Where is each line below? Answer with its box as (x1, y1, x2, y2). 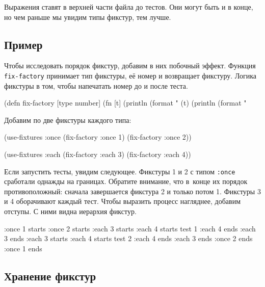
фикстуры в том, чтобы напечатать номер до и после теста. (4, 80, 188, 91)
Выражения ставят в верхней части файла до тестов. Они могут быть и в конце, (4, 2, 253, 12)
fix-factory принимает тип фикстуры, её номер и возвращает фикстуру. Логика (4, 70, 257, 81)
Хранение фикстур (4, 268, 96, 283)
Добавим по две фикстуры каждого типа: (4, 114, 131, 125)
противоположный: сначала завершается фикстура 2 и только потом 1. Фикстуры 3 (4, 186, 261, 196)
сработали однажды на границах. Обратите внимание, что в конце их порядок (4, 176, 248, 187)
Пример (4, 36, 43, 52)
